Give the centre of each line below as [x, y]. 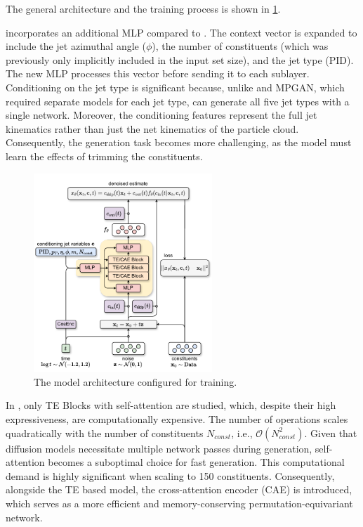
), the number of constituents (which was [240, 46]
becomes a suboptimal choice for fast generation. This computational [196, 462]
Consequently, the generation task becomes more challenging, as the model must [179, 142]
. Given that [331, 432]
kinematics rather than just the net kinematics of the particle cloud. [152, 128]
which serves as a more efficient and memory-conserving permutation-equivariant [179, 503]
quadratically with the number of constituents [105, 432]
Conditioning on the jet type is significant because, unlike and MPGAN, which [175, 87]
